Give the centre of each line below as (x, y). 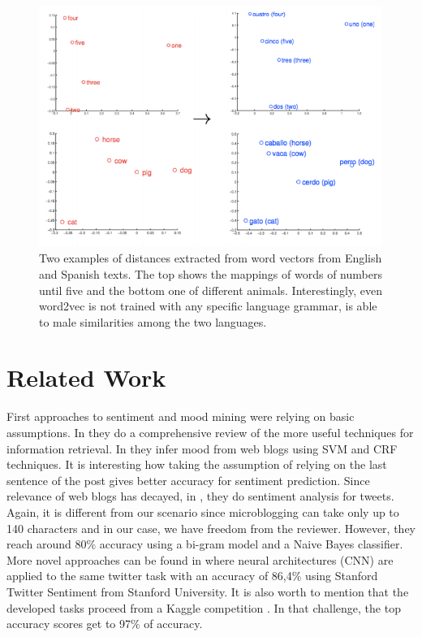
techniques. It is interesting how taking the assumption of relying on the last (197, 464)
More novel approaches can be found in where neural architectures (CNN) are (200, 559)
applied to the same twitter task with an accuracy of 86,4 (149, 576)
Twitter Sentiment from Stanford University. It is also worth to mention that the (208, 591)
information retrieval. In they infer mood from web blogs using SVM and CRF (202, 448)
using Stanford (342, 576)
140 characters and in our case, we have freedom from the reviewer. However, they (211, 528)
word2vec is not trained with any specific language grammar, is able (208, 306)
